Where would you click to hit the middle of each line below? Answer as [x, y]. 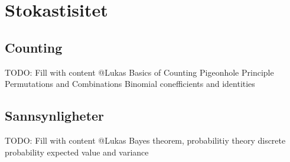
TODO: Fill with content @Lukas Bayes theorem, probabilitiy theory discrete [145, 140]
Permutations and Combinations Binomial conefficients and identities [130, 84]
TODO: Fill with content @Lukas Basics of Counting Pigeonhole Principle [139, 72]
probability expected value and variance [77, 152]
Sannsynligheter [55, 116]
